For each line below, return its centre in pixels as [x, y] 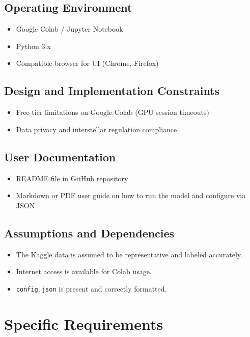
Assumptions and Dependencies [89, 233]
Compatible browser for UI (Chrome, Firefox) [87, 63]
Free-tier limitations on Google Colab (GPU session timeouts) [113, 112]
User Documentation [60, 157]
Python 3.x [33, 46]
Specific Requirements [84, 323]
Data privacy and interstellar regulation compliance [96, 129]
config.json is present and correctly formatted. [91, 288]
